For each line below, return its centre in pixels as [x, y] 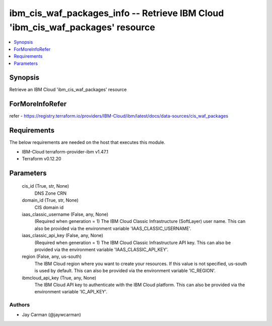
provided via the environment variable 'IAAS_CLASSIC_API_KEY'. [101, 250]
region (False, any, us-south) [52, 257]
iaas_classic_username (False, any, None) [65, 214]
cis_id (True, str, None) [46, 186]
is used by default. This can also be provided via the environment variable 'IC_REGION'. [125, 271]
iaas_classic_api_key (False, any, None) [62, 235]
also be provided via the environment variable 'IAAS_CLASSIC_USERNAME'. [113, 228]
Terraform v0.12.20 [42, 159]
